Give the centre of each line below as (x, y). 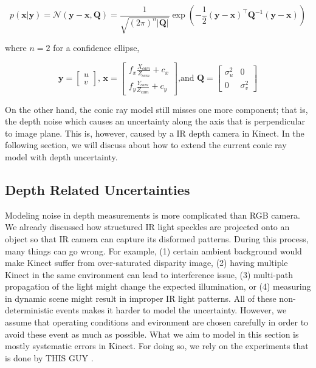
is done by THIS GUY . (49, 357)
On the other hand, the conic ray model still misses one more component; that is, (156, 109)
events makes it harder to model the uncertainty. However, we (171, 310)
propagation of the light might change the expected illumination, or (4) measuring (158, 286)
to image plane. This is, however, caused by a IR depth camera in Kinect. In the (155, 133)
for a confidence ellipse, (96, 47)
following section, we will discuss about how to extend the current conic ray (146, 145)
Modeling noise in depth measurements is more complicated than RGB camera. (153, 215)
